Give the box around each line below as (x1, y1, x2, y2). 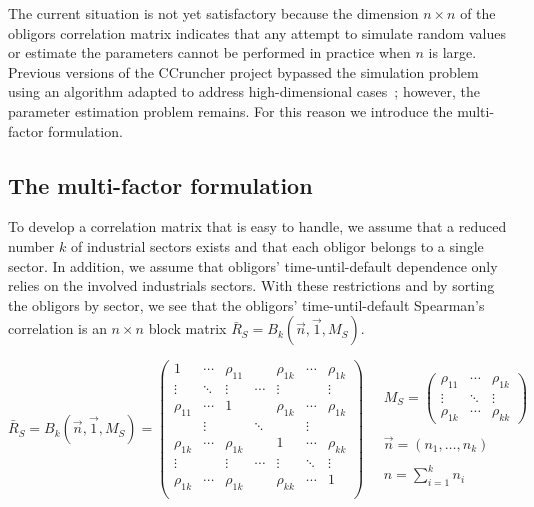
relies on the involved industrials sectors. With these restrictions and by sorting (8, 275, 495, 296)
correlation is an (8, 318, 107, 339)
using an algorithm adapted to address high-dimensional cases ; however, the (8, 81, 480, 102)
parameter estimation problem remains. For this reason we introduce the (8, 100, 453, 121)
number (8, 235, 55, 256)
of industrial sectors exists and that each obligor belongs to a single (70, 235, 484, 256)
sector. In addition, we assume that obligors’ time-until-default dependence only (8, 255, 498, 276)
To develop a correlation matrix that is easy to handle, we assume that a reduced (8, 216, 507, 237)
